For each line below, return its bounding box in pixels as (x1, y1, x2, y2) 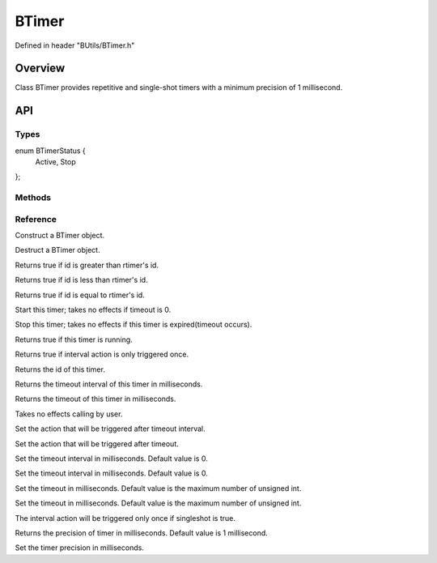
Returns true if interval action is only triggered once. (15, 349, 189, 360)
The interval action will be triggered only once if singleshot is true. (15, 513, 236, 522)
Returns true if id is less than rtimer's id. (15, 275, 149, 285)
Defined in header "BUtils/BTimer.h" (15, 41, 135, 50)
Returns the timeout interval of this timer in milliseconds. (15, 379, 203, 389)
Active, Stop (35, 157, 76, 166)
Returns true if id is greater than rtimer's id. (15, 260, 159, 270)
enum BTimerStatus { (15, 146, 87, 156)
